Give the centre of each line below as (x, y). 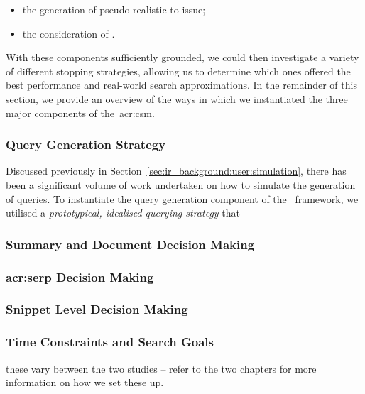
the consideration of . (69, 33)
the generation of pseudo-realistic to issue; (114, 9)
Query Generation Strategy (86, 144)
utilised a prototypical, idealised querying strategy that (123, 213)
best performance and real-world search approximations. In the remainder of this (181, 85)
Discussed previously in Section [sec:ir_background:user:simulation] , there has (176, 171)
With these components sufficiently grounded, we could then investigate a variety (182, 57)
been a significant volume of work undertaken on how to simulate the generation (181, 184)
